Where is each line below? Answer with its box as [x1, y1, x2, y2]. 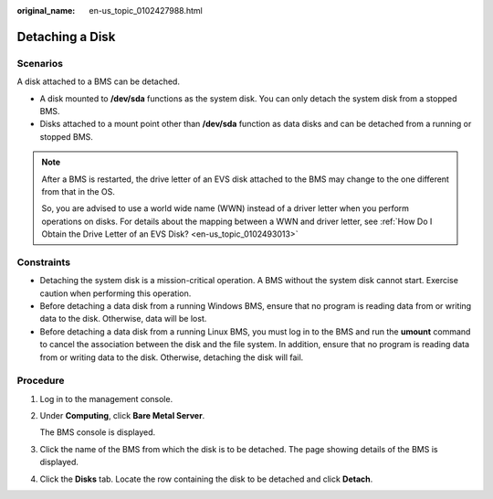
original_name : [16, 5, 76, 16]
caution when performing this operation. [39, 288, 192, 299]
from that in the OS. [41, 186, 116, 196]
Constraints [16, 256, 71, 269]
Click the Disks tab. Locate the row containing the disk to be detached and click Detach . [39, 473, 373, 484]
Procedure [16, 375, 65, 388]
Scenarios [16, 57, 64, 69]
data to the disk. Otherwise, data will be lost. [39, 313, 207, 324]
